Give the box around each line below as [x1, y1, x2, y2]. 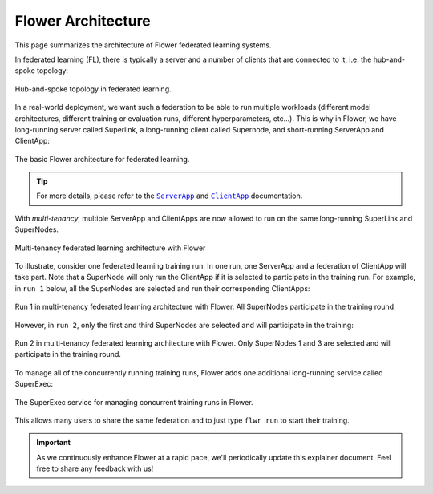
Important [36, 438, 71, 447]
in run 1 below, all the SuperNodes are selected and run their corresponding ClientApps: [14, 283, 310, 293]
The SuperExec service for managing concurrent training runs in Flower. [14, 397, 253, 407]
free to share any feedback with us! [36, 464, 154, 473]
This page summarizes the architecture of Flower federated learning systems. [14, 40, 272, 50]
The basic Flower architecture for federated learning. [14, 154, 190, 164]
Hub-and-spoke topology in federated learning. [14, 84, 172, 94]
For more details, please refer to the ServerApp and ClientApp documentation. [36, 191, 303, 200]
